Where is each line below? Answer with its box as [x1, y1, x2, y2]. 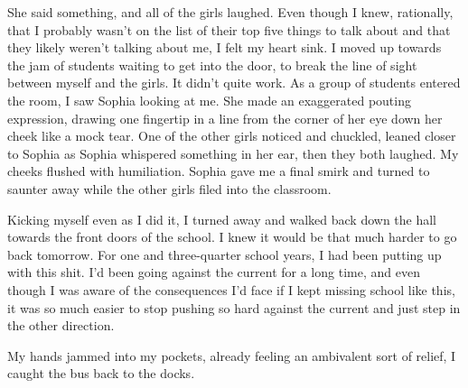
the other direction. [7, 316, 115, 335]
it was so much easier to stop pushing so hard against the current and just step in [7, 298, 461, 317]
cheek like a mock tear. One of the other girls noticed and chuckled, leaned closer [7, 126, 456, 145]
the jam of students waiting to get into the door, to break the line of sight [7, 55, 417, 74]
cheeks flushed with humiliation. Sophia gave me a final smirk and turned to [7, 162, 430, 180]
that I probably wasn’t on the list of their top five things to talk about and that [7, 20, 451, 39]
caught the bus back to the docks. [7, 364, 195, 383]
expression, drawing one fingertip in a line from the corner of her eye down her [7, 108, 443, 127]
